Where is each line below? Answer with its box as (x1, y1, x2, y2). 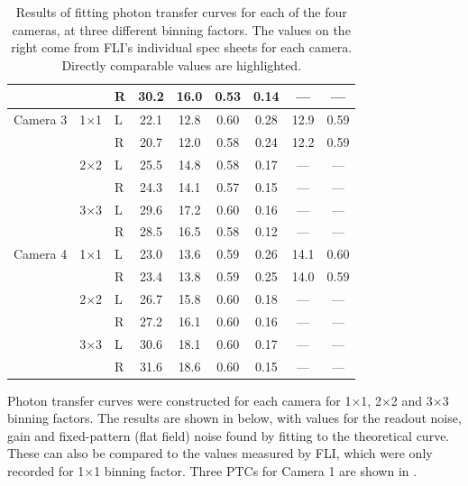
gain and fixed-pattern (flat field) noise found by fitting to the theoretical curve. (7, 426, 450, 445)
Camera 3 (14, 110, 68, 129)
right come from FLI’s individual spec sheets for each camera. (11, 38, 353, 57)
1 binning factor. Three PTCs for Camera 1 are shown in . (94, 461, 418, 480)
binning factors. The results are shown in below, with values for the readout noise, (7, 408, 462, 427)
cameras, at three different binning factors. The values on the (12, 20, 351, 39)
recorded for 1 (7, 461, 85, 480)
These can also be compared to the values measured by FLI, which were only (7, 444, 433, 463)
